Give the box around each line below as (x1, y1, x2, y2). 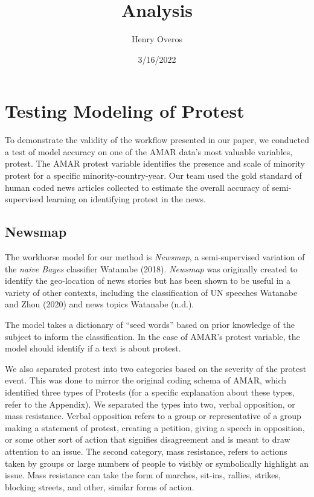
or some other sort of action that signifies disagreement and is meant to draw (5, 433, 290, 446)
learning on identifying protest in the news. (46, 193, 206, 205)
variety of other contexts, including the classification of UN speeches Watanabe (5, 286, 298, 298)
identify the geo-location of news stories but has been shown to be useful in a (5, 274, 290, 287)
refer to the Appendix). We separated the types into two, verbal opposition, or (5, 397, 295, 410)
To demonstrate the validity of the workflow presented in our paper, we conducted (5, 133, 309, 146)
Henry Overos (131, 33, 183, 45)
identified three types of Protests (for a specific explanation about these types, (5, 385, 295, 398)
